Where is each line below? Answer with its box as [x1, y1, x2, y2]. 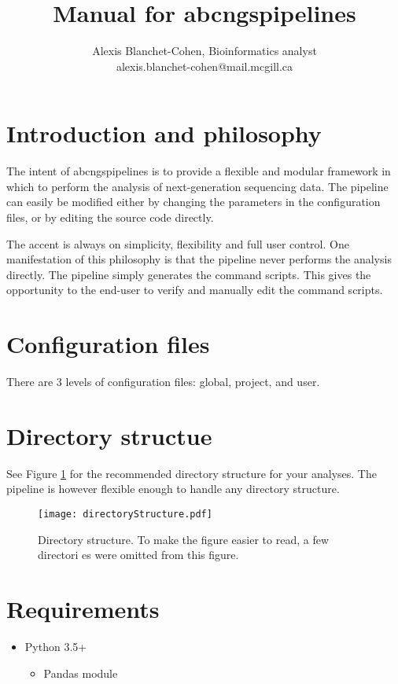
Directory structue [6, 419, 212, 451]
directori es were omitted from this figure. [38, 546, 239, 563]
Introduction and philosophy [6, 117, 322, 149]
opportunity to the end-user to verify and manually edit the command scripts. [6, 281, 383, 298]
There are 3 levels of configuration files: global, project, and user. [6, 373, 320, 390]
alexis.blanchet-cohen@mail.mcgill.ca [116, 57, 293, 74]
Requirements [6, 593, 160, 625]
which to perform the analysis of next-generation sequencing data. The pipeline [6, 178, 389, 194]
